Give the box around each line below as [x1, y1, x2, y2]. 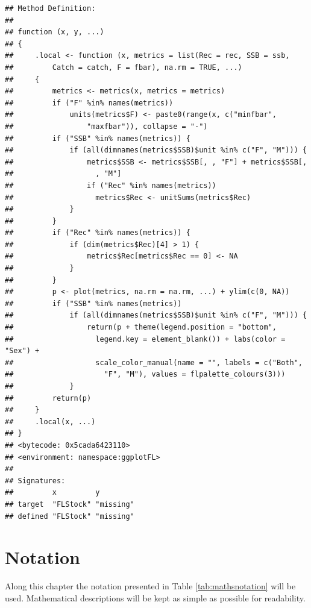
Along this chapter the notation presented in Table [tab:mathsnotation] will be [5, 580, 296, 592]
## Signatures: [5, 476, 66, 485]
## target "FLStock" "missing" [5, 500, 134, 509]
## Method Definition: [5, 4, 96, 13]
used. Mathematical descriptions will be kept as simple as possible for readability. [5, 591, 306, 604]
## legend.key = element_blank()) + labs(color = [5, 334, 286, 343]
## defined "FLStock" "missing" [5, 512, 134, 521]
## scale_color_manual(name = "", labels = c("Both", [5, 358, 303, 367]
